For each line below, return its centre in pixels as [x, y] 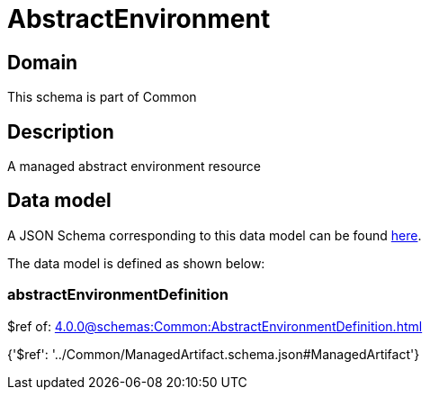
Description [61, 131]
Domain [43, 62]
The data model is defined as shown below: [136, 263]
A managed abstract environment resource [134, 167]
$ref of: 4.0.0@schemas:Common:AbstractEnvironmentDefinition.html [215, 326]
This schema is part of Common [102, 97]
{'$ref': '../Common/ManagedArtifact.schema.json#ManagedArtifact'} [214, 354]
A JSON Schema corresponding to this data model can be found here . [215, 235]
